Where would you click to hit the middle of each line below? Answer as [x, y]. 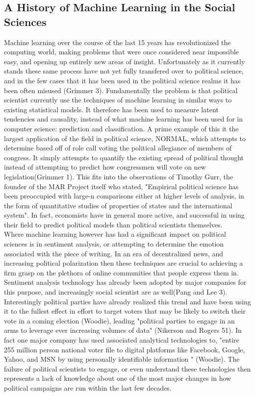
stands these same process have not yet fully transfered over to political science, [124, 71]
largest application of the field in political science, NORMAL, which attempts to [125, 138]
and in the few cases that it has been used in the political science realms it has [122, 80]
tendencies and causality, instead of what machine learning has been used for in [123, 119]
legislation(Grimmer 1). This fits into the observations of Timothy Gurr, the [119, 176]
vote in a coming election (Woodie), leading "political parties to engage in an [119, 320]
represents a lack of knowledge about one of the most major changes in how [118, 378]
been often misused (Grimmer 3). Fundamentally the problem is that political [121, 90]
